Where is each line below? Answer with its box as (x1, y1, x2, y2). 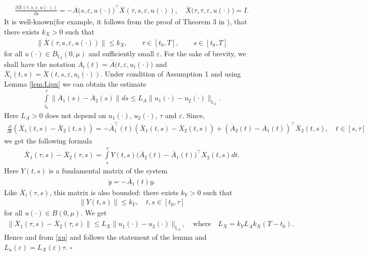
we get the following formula (4, 135, 92, 146)
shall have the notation (4, 58, 76, 69)
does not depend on (45, 109, 106, 120)
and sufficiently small (88, 48, 154, 58)
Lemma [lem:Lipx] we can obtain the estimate (4, 78, 146, 89)
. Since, (182, 109, 205, 120)
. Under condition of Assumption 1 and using (100, 68, 241, 79)
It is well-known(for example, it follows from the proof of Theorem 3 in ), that (4, 16, 247, 27)
